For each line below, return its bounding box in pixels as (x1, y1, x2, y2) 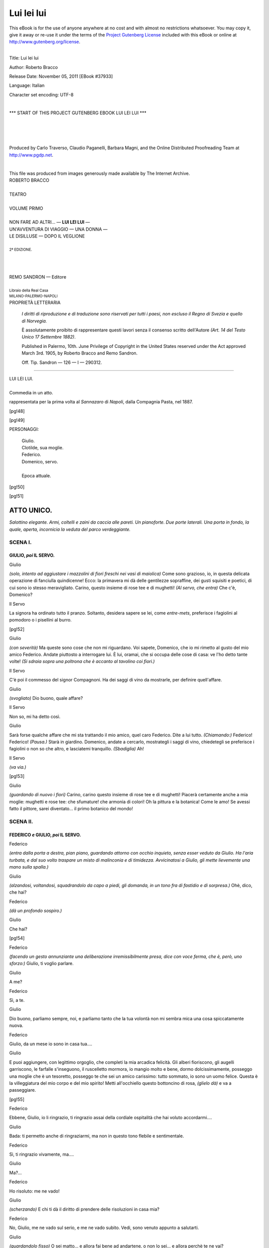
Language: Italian (9, 82, 45, 88)
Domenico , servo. (21, 458, 58, 464)
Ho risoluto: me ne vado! (9, 1188, 60, 1194)
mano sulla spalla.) (9, 864, 49, 870)
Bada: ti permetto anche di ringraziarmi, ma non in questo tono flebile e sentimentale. (9, 1133, 184, 1139)
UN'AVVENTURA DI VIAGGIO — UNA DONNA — (9, 226, 108, 232)
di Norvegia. (21, 317, 47, 324)
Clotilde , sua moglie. (21, 445, 64, 451)
